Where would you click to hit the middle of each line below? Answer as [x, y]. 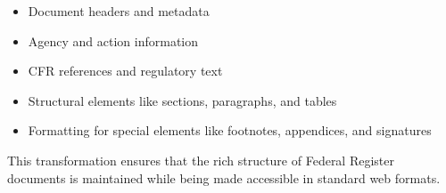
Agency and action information [113, 40]
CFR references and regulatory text [125, 71]
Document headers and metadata [119, 11]
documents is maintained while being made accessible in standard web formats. [224, 177]
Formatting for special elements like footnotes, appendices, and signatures [230, 130]
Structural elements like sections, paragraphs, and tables [182, 100]
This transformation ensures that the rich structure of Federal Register [201, 160]
